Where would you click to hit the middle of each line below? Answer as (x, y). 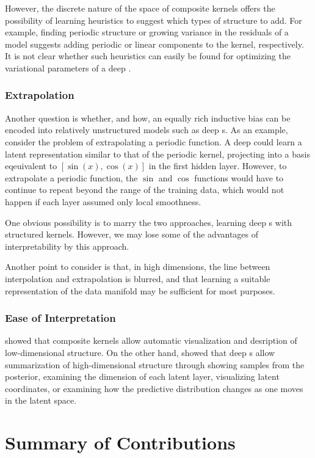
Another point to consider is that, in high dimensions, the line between (138, 267)
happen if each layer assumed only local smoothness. (103, 201)
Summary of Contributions (120, 442)
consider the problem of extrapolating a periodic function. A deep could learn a (154, 141)
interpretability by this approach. (67, 246)
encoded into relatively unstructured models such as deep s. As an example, (147, 130)
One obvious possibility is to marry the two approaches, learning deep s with (149, 222)
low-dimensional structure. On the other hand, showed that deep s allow (140, 352)
